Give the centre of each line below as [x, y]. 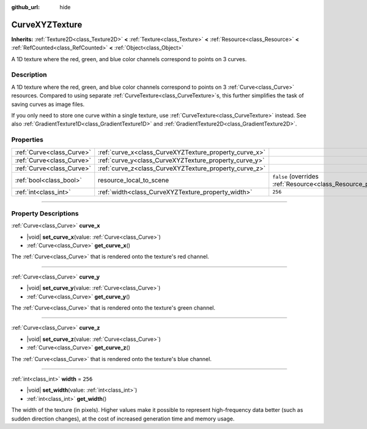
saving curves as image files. [48, 104]
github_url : [25, 7]
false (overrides [296, 176]
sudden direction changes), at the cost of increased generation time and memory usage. [123, 419]
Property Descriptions [45, 213]
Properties [28, 140]
